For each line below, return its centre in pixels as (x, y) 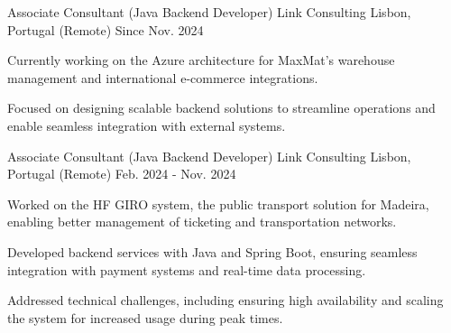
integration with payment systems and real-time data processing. (187, 269)
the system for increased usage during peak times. (145, 317)
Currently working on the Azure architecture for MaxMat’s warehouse (201, 60)
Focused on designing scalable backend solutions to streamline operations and (221, 108)
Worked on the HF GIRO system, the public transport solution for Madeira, (218, 203)
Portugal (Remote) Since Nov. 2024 (106, 29)
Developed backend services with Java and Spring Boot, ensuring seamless (212, 251)
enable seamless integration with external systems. (147, 125)
